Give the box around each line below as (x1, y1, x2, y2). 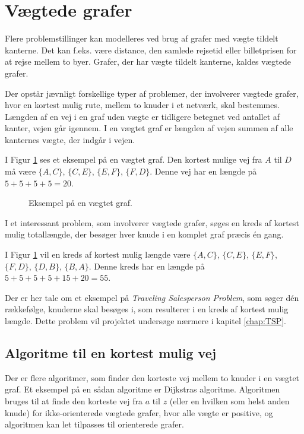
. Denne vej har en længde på (150, 165, 257, 178)
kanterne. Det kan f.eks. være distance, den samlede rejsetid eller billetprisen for (5, 43, 297, 56)
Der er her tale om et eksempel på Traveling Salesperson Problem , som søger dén (5, 291, 299, 303)
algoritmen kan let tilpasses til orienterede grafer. (5, 418, 184, 430)
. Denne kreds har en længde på (88, 259, 205, 272)
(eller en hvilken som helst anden (169, 394, 290, 407)
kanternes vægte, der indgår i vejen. (5, 133, 135, 145)
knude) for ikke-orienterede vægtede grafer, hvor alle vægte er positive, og (5, 406, 273, 419)
